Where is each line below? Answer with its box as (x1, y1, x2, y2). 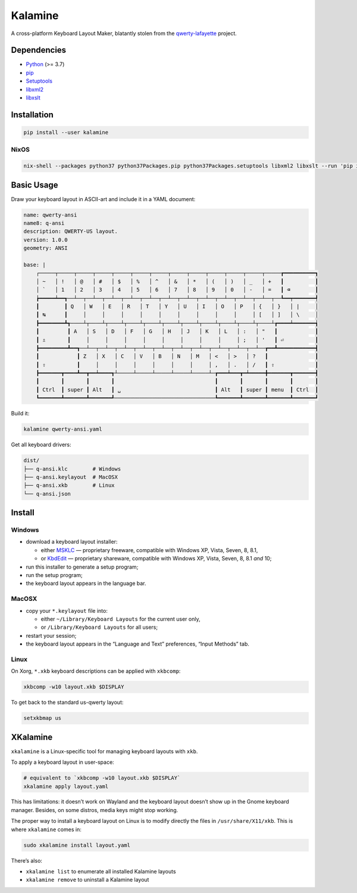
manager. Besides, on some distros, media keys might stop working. (11, 806, 178, 813)
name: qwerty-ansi (23, 211, 77, 218)
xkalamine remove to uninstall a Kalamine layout (26, 876, 149, 883)
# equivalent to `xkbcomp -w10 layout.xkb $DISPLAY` (23, 775, 181, 782)
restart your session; (26, 632, 77, 639)
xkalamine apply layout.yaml (23, 783, 109, 789)
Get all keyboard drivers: (11, 441, 71, 449)
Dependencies (11, 45, 67, 55)
